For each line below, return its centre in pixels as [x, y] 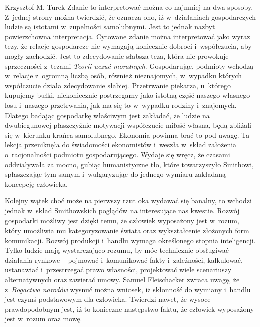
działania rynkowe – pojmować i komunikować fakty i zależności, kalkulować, [124, 259]
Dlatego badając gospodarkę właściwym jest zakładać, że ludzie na [107, 115]
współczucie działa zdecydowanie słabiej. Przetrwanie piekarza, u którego [118, 85]
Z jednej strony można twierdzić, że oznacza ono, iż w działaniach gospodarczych [131, 16]
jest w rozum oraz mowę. [43, 319]
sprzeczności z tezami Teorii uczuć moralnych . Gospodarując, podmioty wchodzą [129, 66]
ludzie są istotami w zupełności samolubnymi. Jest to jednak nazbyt [110, 26]
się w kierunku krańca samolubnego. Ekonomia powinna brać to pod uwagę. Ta [127, 134]
